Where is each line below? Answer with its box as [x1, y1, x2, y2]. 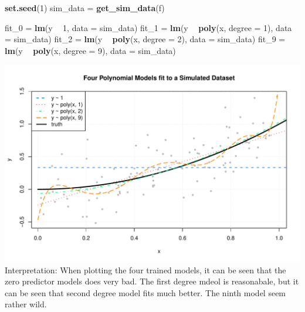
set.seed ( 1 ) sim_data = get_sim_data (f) [5, 2, 165, 13]
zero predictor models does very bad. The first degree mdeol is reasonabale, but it [5, 275, 299, 287]
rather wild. [5, 298, 47, 310]
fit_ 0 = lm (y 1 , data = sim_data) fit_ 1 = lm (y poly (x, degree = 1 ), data [5, 21, 292, 33]
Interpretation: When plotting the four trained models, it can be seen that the [5, 263, 286, 276]
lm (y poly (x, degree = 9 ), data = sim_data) [5, 44, 176, 56]
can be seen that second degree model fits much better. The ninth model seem [5, 286, 286, 299]
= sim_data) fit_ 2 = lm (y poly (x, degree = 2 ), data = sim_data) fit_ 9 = [5, 33, 286, 45]
